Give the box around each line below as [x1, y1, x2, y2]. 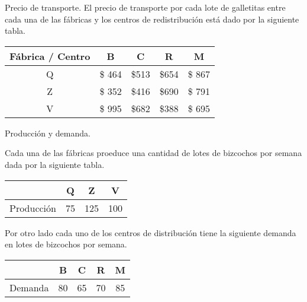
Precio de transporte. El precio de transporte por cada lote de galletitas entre [5, 1, 286, 13]
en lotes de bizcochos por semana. [5, 238, 127, 250]
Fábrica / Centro [9, 49, 91, 63]
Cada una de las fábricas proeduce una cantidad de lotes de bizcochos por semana [5, 147, 302, 159]
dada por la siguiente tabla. [5, 158, 105, 170]
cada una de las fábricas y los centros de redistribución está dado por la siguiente [5, 12, 299, 25]
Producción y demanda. [5, 126, 91, 139]
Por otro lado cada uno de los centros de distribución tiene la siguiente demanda [5, 226, 296, 239]
